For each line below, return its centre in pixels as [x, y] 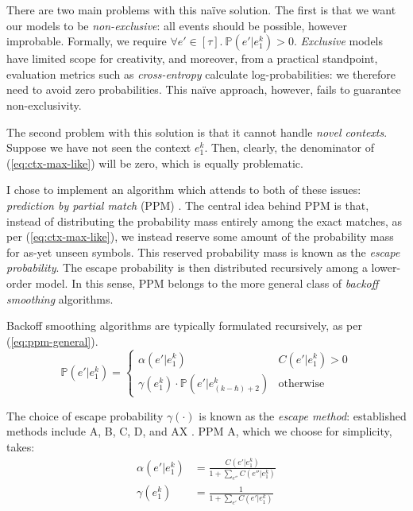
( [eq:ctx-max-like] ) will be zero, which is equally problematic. [155, 163]
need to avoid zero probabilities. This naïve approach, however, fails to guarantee [204, 89]
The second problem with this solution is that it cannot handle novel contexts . [197, 132]
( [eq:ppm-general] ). [52, 341]
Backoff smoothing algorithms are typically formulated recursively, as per [184, 325]
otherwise [301, 383]
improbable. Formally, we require [87, 41]
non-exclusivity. [44, 105]
